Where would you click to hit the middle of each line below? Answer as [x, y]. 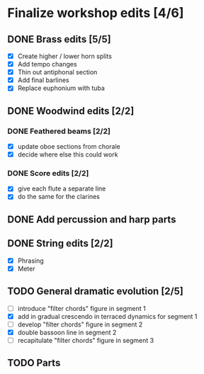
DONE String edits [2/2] [60, 243]
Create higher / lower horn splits [64, 56]
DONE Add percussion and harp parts [92, 219]
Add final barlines [43, 80]
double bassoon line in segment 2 [67, 332]
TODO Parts [34, 363]
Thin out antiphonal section [57, 72]
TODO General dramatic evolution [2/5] [96, 291]
